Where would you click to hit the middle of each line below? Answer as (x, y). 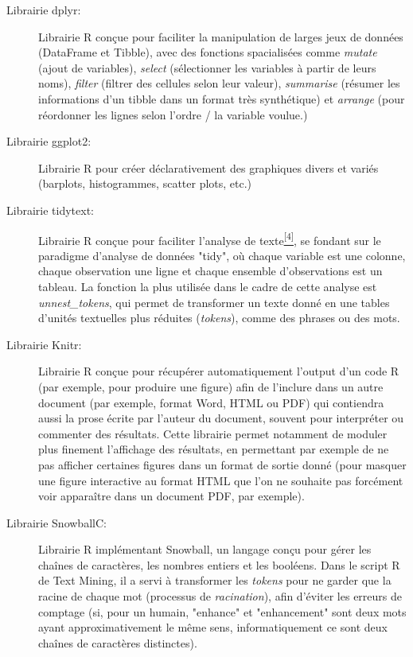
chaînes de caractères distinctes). (118, 642)
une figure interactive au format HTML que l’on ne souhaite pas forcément (221, 480)
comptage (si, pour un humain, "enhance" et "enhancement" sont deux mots (222, 611)
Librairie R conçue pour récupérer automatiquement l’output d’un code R (219, 371)
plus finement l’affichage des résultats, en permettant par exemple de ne (214, 449)
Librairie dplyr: (44, 10)
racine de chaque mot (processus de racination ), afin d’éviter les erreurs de (220, 596)
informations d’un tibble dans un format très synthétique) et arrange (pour (222, 98)
